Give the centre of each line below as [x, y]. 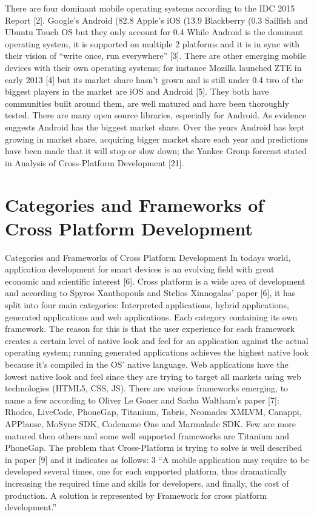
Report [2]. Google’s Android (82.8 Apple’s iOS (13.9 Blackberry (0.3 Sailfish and [156, 20]
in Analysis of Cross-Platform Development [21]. [95, 162]
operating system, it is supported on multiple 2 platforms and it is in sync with [152, 43]
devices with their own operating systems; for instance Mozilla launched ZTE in [153, 67]
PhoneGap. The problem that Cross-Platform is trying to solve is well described [154, 448]
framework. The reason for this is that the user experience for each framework [150, 329]
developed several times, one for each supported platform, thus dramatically [146, 471]
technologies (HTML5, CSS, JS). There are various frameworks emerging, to [147, 388]
